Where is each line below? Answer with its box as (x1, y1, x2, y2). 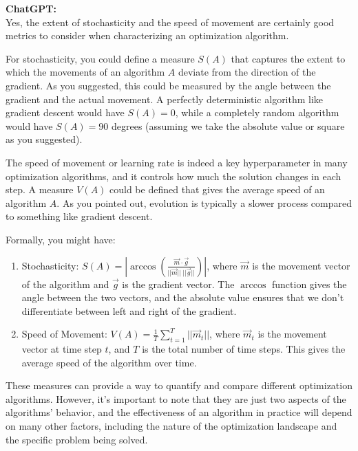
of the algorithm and (21, 276, 109, 291)
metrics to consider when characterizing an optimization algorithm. (6, 28, 289, 43)
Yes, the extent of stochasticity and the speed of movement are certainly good (6, 14, 335, 29)
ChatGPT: (6, 1, 56, 15)
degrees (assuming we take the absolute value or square (111, 118, 345, 133)
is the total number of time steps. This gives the (142, 342, 346, 356)
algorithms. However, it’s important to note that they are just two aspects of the (6, 391, 346, 406)
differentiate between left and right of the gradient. (21, 303, 237, 318)
